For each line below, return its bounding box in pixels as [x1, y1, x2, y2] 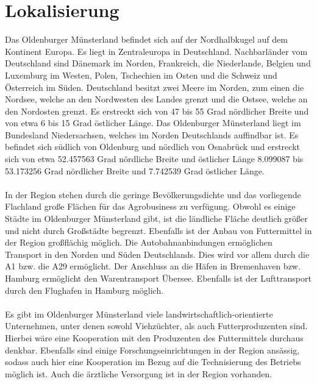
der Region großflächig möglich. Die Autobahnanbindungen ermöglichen [5, 236, 272, 249]
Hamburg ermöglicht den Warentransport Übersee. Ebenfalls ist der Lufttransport [5, 272, 312, 284]
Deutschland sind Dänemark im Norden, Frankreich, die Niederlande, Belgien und [5, 57, 311, 69]
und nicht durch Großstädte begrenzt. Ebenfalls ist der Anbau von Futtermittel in [5, 224, 312, 236]
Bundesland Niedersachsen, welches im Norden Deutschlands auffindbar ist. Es [5, 128, 299, 141]
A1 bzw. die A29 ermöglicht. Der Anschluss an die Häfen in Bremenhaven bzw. [5, 260, 301, 272]
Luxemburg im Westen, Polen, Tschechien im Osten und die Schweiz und [5, 68, 277, 81]
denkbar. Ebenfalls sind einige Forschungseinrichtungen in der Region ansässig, [5, 343, 300, 356]
